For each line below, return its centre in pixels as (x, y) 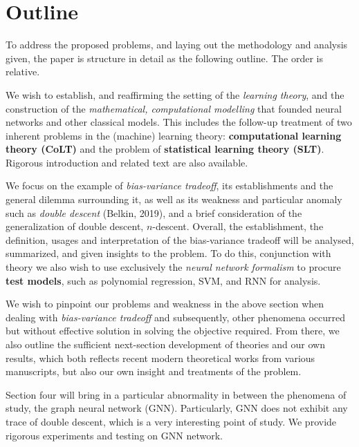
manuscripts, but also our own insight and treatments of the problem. (154, 371)
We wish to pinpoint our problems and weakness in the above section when (165, 304)
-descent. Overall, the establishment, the (238, 226)
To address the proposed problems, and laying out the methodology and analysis (177, 45)
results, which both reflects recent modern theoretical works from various (160, 358)
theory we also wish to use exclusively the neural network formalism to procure (173, 267)
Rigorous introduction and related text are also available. (127, 162)
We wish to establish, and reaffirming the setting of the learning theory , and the (175, 94)
